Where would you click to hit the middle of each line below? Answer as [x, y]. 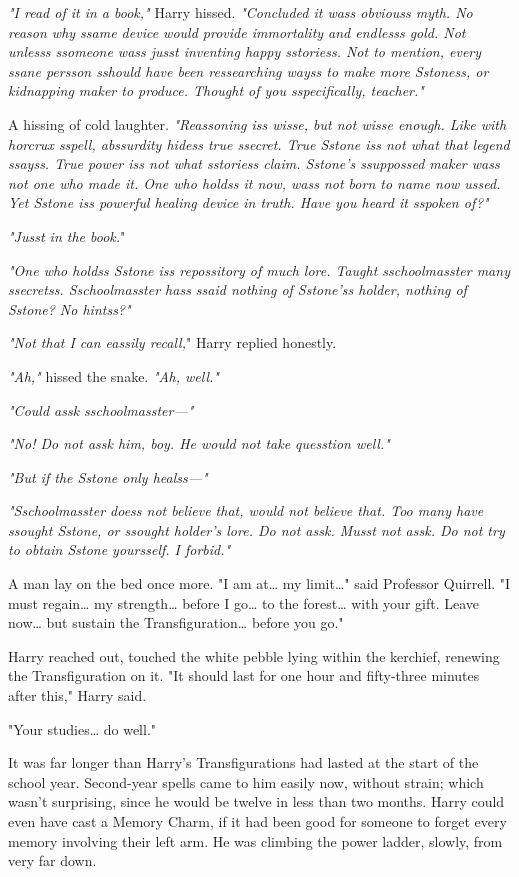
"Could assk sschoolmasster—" [101, 409]
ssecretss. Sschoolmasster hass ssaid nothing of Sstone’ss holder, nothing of [237, 289]
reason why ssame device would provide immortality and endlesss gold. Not [237, 31]
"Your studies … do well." [82, 728]
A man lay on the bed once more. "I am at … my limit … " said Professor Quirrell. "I [259, 583]
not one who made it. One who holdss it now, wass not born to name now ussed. [254, 182]
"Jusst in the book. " [67, 235]
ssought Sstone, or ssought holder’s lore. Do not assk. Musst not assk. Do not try [256, 529]
